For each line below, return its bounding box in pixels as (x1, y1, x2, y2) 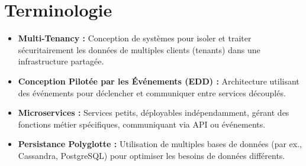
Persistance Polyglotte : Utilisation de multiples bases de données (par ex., (18, 138, 302, 150)
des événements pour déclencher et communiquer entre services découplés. (18, 86, 286, 99)
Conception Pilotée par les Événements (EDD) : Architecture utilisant (18, 74, 299, 87)
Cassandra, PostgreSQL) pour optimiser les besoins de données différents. (18, 149, 285, 161)
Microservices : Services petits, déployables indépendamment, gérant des (18, 106, 289, 119)
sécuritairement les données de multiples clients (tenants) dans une (18, 43, 260, 56)
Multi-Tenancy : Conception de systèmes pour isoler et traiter (18, 32, 252, 44)
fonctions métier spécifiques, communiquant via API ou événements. (18, 118, 266, 130)
